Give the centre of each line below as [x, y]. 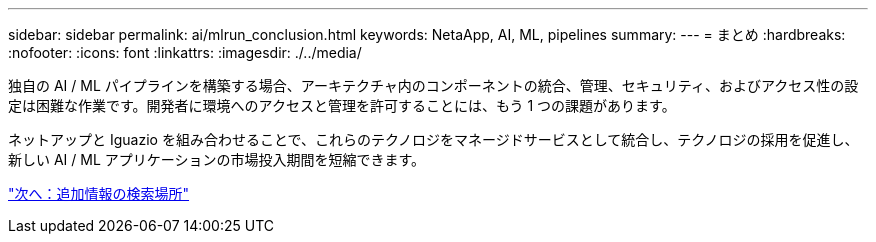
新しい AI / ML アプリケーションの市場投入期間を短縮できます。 [217, 159]
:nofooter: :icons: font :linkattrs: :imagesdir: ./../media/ [185, 52]
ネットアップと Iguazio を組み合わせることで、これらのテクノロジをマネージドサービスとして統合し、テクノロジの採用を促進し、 [433, 139]
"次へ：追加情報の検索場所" [99, 193]
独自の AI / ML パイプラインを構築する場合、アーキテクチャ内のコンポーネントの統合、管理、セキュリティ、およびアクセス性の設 [433, 85]
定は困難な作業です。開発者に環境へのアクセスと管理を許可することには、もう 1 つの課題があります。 [342, 105]
